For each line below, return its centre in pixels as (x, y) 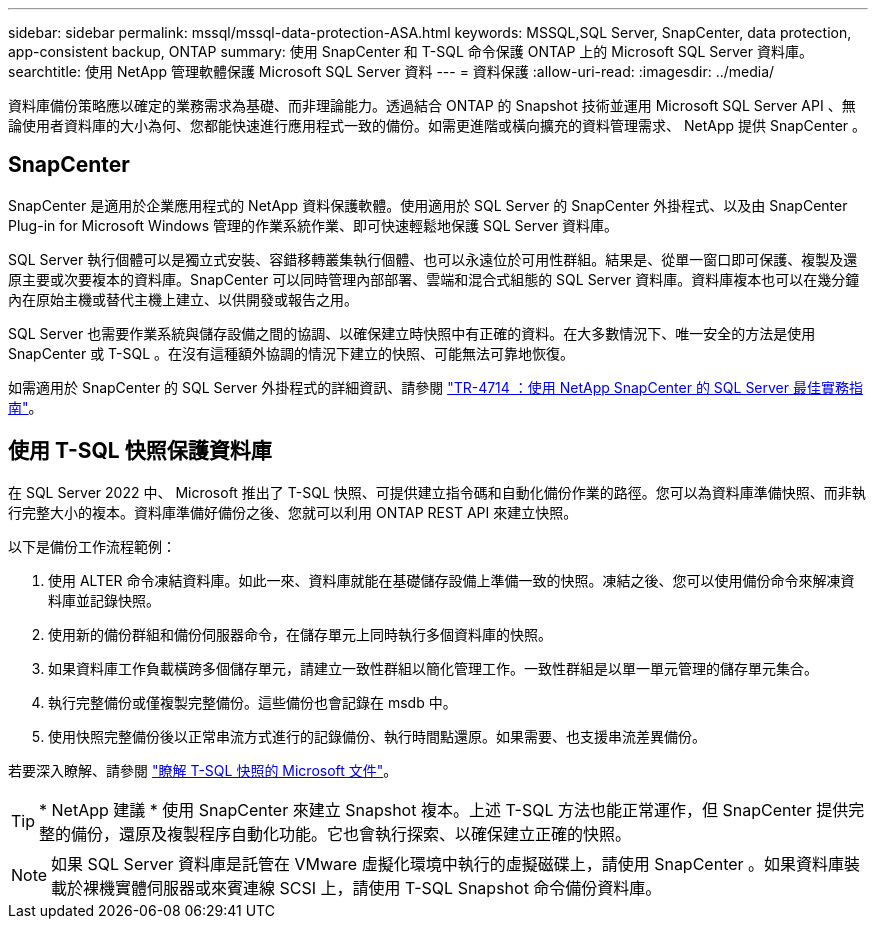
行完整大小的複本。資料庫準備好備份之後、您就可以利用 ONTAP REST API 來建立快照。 (293, 512)
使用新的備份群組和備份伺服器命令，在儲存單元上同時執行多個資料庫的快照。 (300, 634)
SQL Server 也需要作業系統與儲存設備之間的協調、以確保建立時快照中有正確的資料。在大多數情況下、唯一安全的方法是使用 (412, 333)
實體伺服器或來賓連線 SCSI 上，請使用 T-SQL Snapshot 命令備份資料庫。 (388, 887)
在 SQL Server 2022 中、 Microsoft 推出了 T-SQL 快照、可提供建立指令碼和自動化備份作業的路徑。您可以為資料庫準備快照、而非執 (437, 492)
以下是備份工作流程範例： (92, 546)
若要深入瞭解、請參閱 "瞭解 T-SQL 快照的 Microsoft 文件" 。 (203, 770)
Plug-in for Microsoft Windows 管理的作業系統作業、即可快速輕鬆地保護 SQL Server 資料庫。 (313, 225)
